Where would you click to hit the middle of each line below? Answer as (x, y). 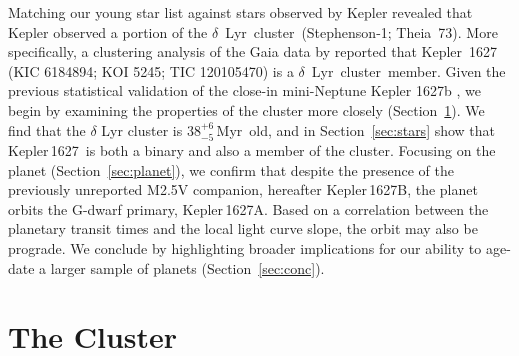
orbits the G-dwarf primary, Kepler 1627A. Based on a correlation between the (248, 208)
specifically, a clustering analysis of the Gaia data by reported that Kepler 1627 (253, 51)
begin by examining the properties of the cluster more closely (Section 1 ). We (246, 109)
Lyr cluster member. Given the (408, 70)
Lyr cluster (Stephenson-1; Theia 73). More (361, 31)
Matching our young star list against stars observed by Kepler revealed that (240, 12)
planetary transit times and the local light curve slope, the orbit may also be (243, 228)
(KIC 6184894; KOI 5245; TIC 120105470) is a (151, 70)
